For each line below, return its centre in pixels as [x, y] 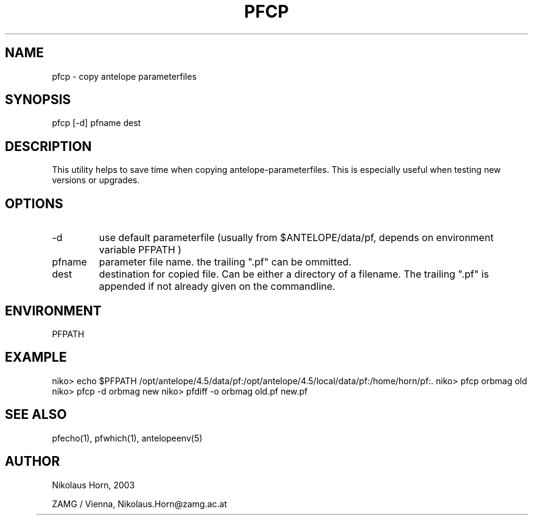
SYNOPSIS [38, 100]
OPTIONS [34, 203]
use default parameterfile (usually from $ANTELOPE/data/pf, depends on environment [296, 238]
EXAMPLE [36, 357]
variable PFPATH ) [140, 250]
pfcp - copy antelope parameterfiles [124, 76]
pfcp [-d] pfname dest [96, 123]
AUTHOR [33, 462]
